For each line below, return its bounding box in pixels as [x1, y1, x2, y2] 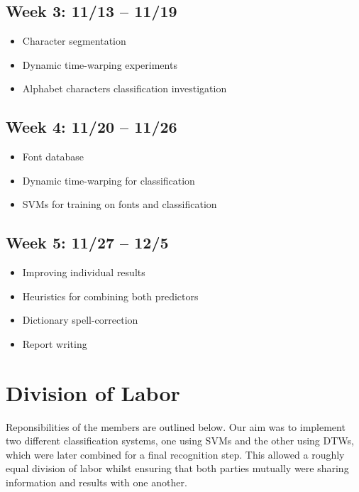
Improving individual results [22, 265, 145, 280]
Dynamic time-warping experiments [22, 57, 177, 72]
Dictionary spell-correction [22, 312, 138, 327]
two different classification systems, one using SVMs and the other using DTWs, [6, 433, 354, 448]
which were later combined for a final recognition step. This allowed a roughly [6, 447, 345, 461]
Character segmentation [22, 33, 126, 48]
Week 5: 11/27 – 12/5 [6, 231, 169, 253]
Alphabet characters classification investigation [22, 81, 227, 96]
